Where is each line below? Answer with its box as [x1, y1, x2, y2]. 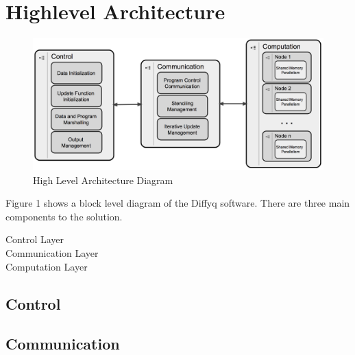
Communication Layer [5, 246, 99, 260]
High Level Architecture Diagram [33, 172, 173, 187]
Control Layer [5, 232, 64, 247]
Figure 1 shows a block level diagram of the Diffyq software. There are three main [5, 196, 350, 210]
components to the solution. [5, 209, 123, 223]
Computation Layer [5, 259, 88, 273]
